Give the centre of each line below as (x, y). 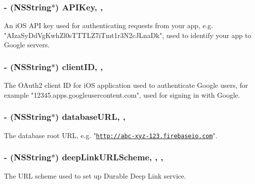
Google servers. (27, 45)
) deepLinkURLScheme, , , (109, 157)
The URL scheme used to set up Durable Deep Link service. (95, 175)
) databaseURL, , (90, 117)
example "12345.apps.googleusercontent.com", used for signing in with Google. (122, 94)
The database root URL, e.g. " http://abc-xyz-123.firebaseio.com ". (111, 135)
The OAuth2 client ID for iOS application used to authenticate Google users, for (126, 85)
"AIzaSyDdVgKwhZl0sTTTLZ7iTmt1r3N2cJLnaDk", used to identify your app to (128, 35)
